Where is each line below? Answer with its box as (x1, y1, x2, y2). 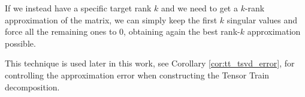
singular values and (227, 13, 298, 26)
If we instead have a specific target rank (5, 2, 152, 14)
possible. (5, 37, 36, 49)
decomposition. (5, 80, 60, 93)
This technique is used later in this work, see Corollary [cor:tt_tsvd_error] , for (5, 57, 295, 69)
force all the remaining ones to (5, 25, 117, 38)
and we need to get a (161, 2, 238, 14)
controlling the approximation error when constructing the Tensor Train (5, 68, 270, 81)
